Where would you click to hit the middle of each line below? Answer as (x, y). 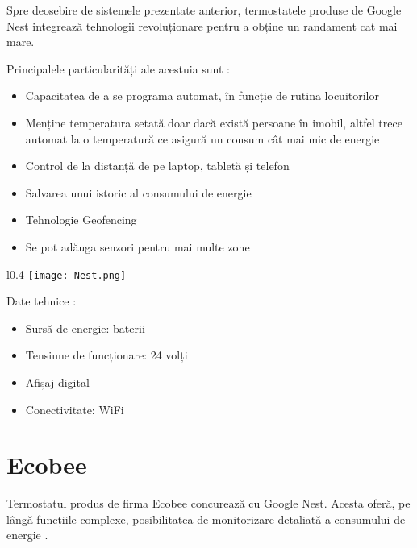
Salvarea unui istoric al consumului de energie (138, 192)
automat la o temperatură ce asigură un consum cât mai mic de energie (202, 138)
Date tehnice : (42, 301)
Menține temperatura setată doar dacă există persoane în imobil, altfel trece (214, 122)
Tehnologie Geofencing (81, 220)
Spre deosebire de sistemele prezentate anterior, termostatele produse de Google (204, 10)
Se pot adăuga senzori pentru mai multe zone (138, 246)
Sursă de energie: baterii (85, 328)
